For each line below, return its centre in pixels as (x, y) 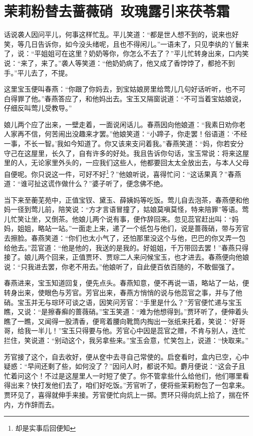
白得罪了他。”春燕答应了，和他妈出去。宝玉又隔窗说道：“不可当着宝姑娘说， (125, 98)
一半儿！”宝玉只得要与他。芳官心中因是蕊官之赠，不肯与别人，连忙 (138, 331)
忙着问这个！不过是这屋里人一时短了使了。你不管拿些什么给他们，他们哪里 (123, 375)
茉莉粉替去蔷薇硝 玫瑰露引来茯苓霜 (117, 11)
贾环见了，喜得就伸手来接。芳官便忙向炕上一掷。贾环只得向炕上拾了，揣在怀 (126, 394)
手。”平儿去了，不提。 (38, 72)
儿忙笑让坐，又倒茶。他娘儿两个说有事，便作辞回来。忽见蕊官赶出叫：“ (118, 218)
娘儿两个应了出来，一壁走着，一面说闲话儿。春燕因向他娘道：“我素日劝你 (121, 124)
